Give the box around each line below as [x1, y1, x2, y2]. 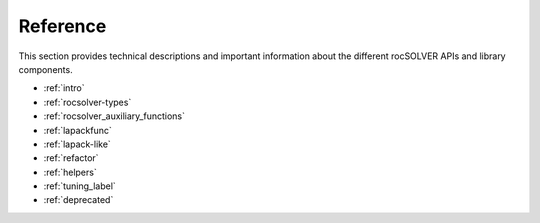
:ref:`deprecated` [43, 194, 114, 206]
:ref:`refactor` [43, 152, 99, 164]
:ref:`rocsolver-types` [43, 96, 132, 108]
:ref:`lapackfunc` [43, 124, 112, 136]
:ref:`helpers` [43, 166, 97, 178]
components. [18, 63, 74, 75]
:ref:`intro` [43, 82, 85, 94]
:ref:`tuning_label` [43, 180, 117, 192]
